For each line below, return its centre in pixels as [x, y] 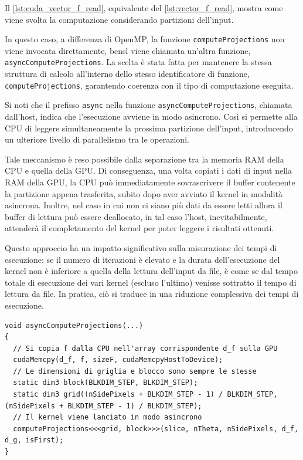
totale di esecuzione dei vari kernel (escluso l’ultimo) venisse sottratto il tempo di [151, 282]
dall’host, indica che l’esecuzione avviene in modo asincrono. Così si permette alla [151, 116]
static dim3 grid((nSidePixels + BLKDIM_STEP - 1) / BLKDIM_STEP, [145, 395]
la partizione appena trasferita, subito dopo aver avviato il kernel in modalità [144, 193]
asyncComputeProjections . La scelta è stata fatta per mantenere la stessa [138, 62]
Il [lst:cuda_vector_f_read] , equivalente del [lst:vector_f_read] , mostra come [144, 8]
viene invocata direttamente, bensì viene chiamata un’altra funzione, [128, 50]
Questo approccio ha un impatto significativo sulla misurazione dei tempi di [141, 247]
